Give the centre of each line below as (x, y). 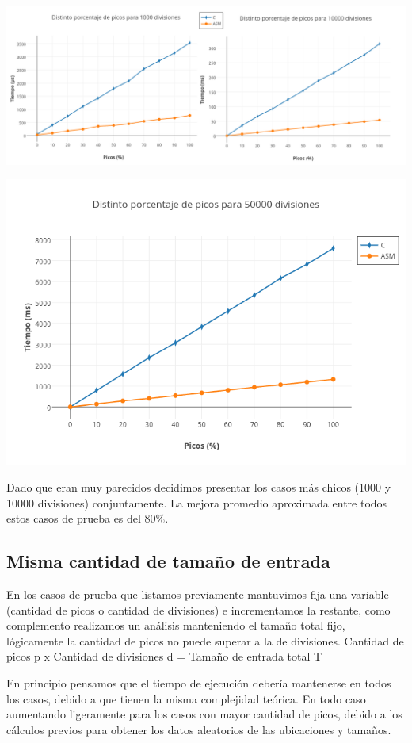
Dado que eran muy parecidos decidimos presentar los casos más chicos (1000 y (199, 487)
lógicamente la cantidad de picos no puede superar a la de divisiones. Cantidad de (205, 640)
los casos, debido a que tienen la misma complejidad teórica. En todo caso (186, 698)
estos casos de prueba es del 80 (81, 518)
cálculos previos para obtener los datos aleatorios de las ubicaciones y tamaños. (199, 729)
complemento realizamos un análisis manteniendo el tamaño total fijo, (176, 625)
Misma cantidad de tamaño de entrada (168, 561)
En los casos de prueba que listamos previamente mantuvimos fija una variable (198, 594)
